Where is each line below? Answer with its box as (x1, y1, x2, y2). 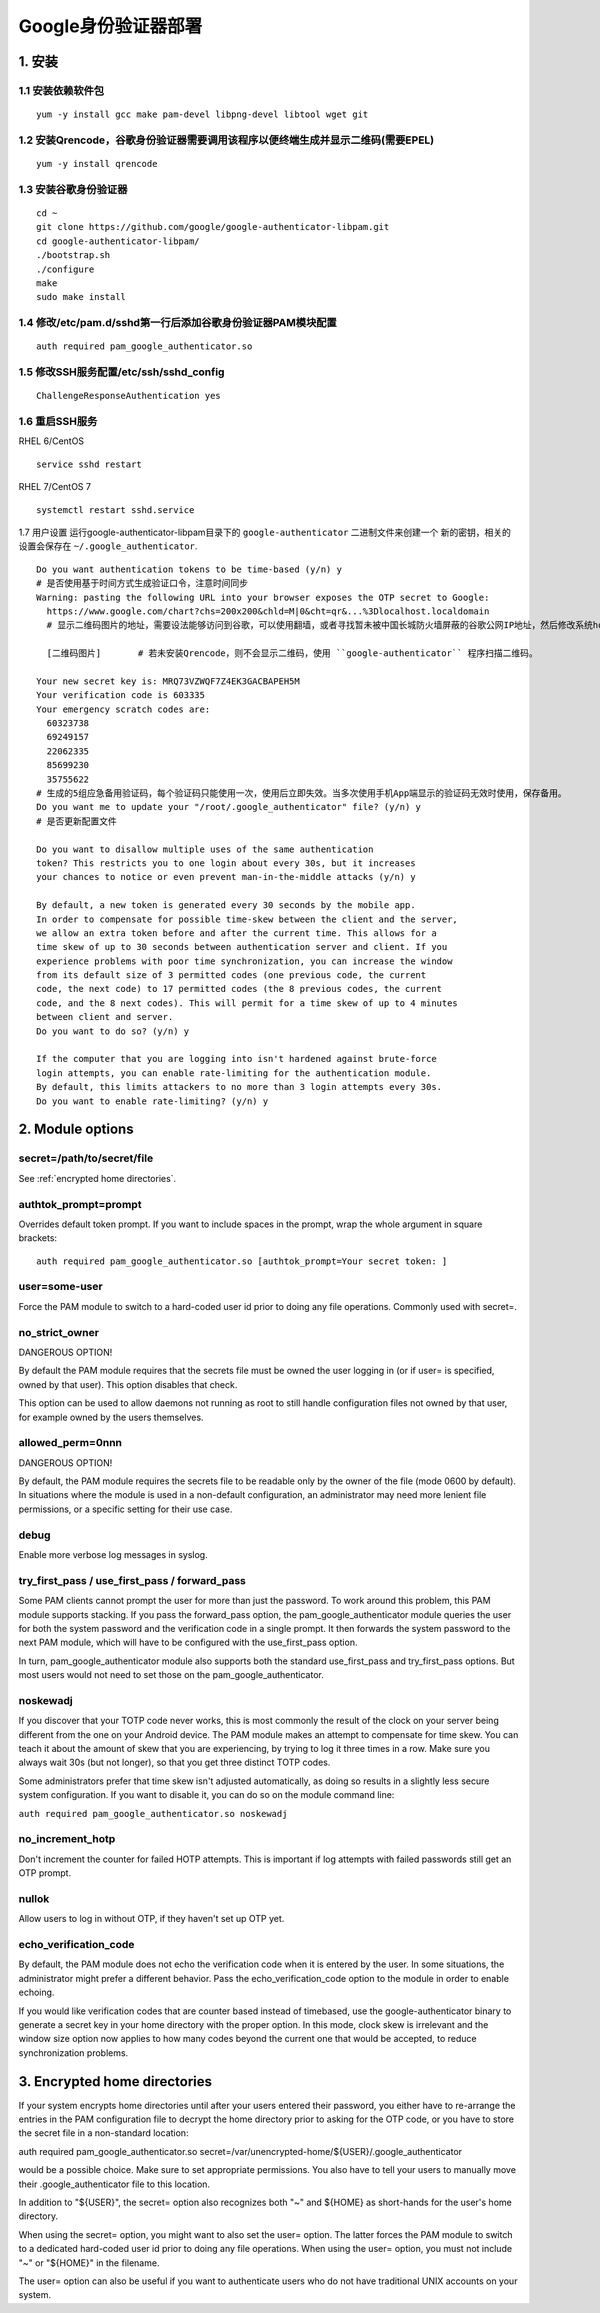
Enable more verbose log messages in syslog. (18, 1548, 209, 1560)
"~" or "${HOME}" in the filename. (18, 2256, 160, 2269)
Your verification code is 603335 (36, 690, 205, 701)
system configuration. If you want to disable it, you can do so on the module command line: (18, 1789, 395, 1801)
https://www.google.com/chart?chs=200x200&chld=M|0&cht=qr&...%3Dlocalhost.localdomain (46, 605, 490, 617)
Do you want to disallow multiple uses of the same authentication (36, 843, 374, 855)
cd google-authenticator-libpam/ (36, 235, 200, 247)
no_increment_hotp (18, 1832, 116, 1846)
